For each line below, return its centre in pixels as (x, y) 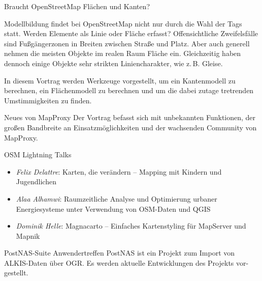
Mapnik (28, 235)
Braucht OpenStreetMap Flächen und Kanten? (77, 6)
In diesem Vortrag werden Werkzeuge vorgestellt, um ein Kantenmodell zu (120, 80)
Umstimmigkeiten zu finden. (48, 100)
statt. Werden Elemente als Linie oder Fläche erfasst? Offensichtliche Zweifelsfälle (131, 33)
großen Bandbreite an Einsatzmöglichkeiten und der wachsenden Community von (130, 127)
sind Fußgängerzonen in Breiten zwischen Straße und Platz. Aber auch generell (127, 43)
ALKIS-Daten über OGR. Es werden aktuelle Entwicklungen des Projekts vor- (126, 262)
